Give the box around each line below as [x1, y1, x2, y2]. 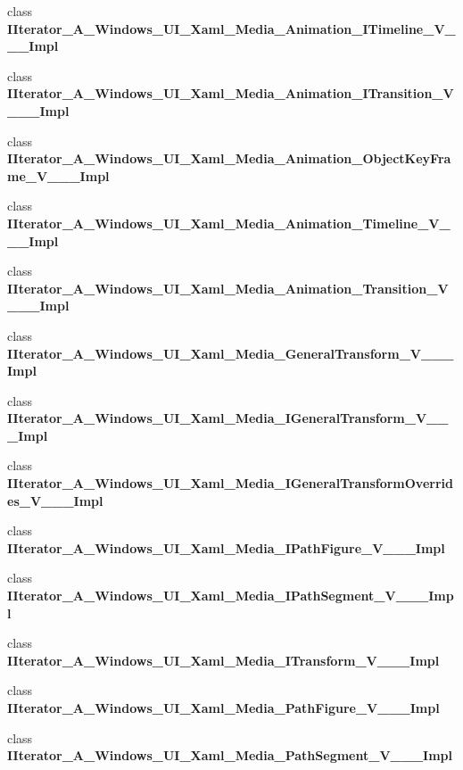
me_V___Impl [7, 166, 110, 185]
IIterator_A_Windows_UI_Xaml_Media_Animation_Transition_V [7, 278, 449, 297]
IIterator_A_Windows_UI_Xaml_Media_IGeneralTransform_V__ [7, 409, 449, 427]
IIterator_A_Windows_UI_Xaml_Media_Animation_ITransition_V [7, 84, 454, 103]
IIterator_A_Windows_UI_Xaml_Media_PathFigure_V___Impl [7, 699, 440, 716]
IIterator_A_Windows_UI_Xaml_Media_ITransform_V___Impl [7, 650, 440, 669]
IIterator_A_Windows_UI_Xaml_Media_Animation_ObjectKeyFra [7, 149, 451, 168]
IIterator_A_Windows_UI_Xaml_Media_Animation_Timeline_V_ [7, 213, 451, 232]
